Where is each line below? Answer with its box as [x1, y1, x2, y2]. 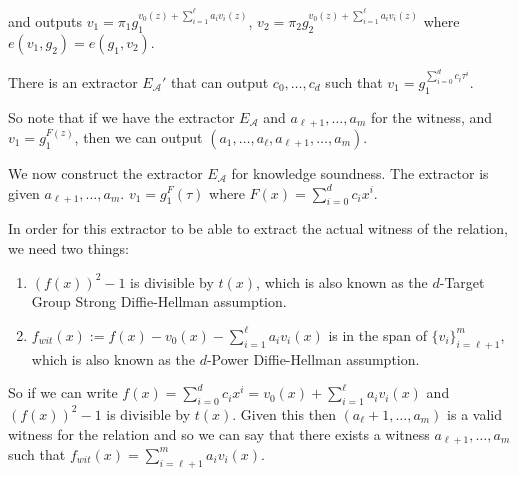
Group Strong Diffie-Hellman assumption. [31, 291, 287, 312]
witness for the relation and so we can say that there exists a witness [8, 423, 430, 444]
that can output [170, 71, 269, 92]
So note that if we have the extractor [8, 106, 235, 127]
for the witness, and [370, 106, 493, 127]
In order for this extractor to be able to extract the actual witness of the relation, [8, 218, 508, 239]
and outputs [8, 10, 82, 31]
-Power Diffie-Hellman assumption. [206, 348, 420, 369]
